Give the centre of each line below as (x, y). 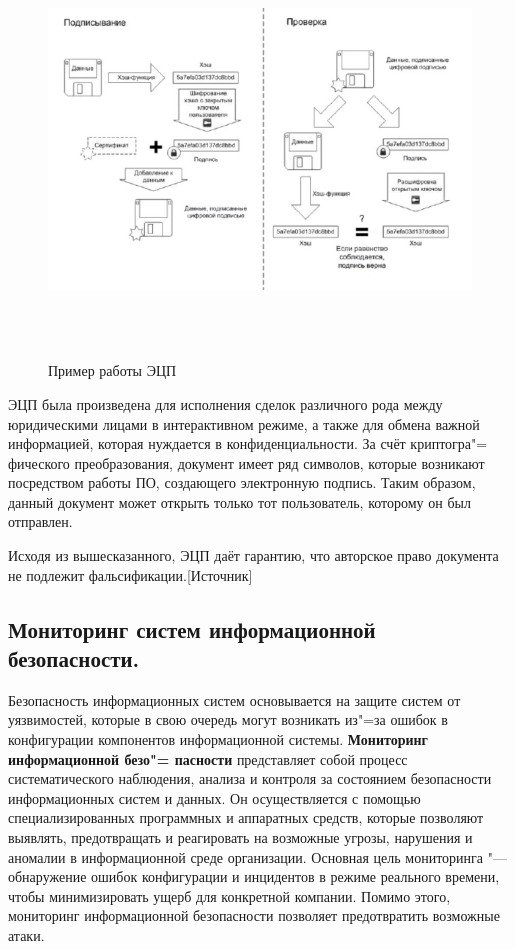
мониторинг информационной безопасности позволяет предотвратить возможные (254, 915)
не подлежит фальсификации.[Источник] (130, 574)
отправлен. (40, 521)
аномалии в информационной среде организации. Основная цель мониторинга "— (257, 856)
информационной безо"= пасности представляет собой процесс (208, 758)
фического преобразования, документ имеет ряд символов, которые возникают (246, 462)
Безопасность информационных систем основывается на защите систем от (234, 699)
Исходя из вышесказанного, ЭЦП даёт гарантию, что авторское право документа (253, 555)
